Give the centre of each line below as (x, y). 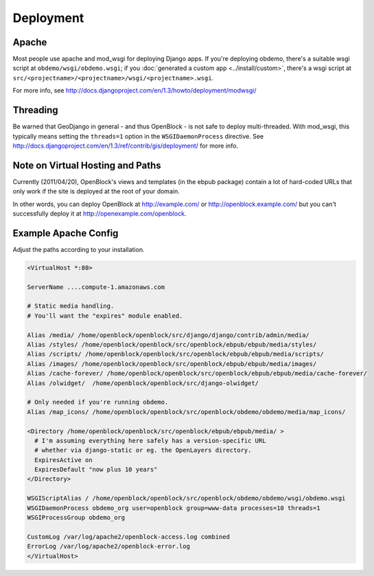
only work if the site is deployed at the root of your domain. (96, 192)
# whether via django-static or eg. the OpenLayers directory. (143, 450)
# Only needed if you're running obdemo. (98, 402)
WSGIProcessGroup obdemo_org (76, 518)
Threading (35, 110)
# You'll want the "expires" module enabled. (105, 315)
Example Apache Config (66, 233)
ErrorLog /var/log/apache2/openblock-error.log (108, 546)
